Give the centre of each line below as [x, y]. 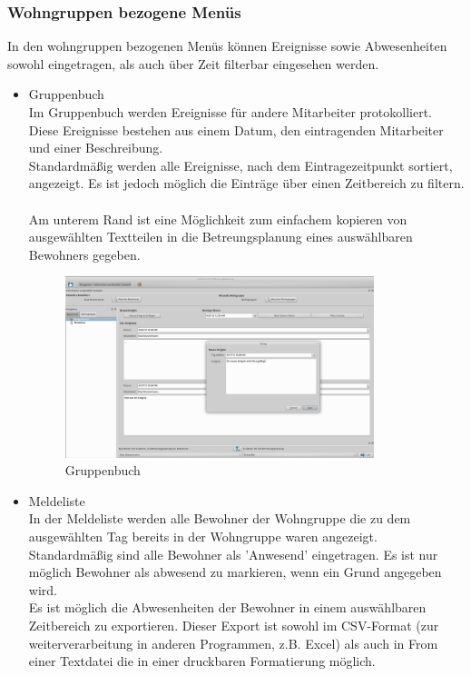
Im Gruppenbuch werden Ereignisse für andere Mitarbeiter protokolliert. [230, 112]
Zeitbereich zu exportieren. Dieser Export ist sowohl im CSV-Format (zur [234, 625]
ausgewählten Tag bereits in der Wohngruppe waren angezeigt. [203, 537]
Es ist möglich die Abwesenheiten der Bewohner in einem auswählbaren [227, 607]
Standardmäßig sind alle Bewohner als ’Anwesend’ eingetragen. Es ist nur [233, 554]
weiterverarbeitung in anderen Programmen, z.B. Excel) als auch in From [233, 643]
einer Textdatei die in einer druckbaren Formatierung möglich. [202, 661]
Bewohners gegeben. [84, 254]
